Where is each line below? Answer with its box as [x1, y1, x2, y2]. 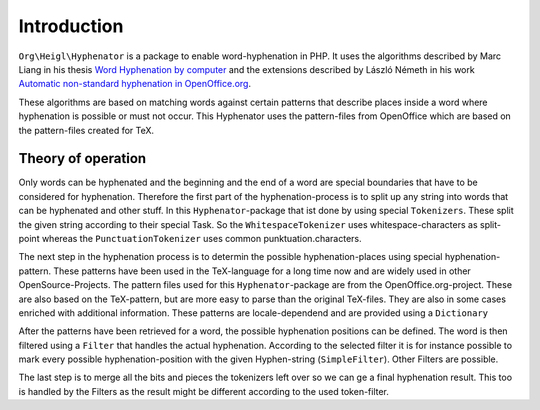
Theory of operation [18, 150, 147, 167]
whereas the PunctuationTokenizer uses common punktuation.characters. [41, 232, 362, 244]
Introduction [18, 15, 124, 37]
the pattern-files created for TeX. [18, 124, 155, 136]
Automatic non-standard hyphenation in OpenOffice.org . [18, 78, 252, 90]
